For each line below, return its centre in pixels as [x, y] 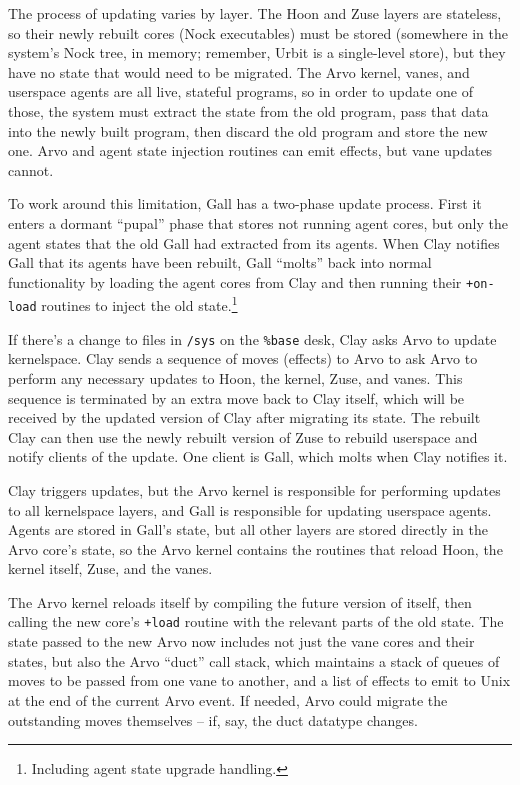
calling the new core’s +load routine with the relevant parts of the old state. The [256, 621]
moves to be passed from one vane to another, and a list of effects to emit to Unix [259, 680]
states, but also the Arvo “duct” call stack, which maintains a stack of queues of [254, 660]
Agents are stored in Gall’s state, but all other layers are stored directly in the [248, 529]
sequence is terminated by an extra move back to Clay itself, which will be [236, 397]
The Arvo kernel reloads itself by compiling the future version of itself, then [240, 601]
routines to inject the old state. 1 [139, 304]
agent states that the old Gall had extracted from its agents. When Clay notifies [254, 242]
